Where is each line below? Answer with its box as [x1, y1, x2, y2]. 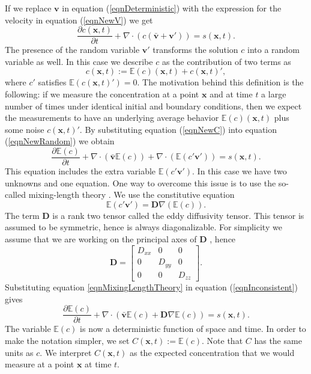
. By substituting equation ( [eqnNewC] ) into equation [79, 123, 277, 135]
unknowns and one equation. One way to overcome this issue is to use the [5, 176, 276, 189]
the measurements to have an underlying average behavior [5, 111, 219, 124]
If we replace [5, 2, 52, 14]
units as [5, 346, 34, 358]
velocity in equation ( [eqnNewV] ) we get [5, 13, 153, 26]
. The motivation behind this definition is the [137, 76, 304, 88]
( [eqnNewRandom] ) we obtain [5, 135, 115, 147]
